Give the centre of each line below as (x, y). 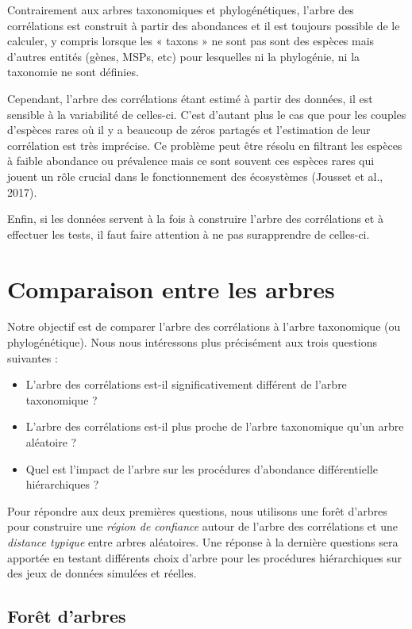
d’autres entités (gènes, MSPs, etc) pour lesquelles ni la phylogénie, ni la (184, 56)
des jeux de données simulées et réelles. (102, 573)
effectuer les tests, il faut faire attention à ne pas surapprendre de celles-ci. (189, 234)
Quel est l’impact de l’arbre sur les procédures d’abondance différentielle (202, 468)
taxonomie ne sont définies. (73, 72)
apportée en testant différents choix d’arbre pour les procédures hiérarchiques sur (205, 557)
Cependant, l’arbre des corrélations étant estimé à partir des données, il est (190, 98)
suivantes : (33, 357)
